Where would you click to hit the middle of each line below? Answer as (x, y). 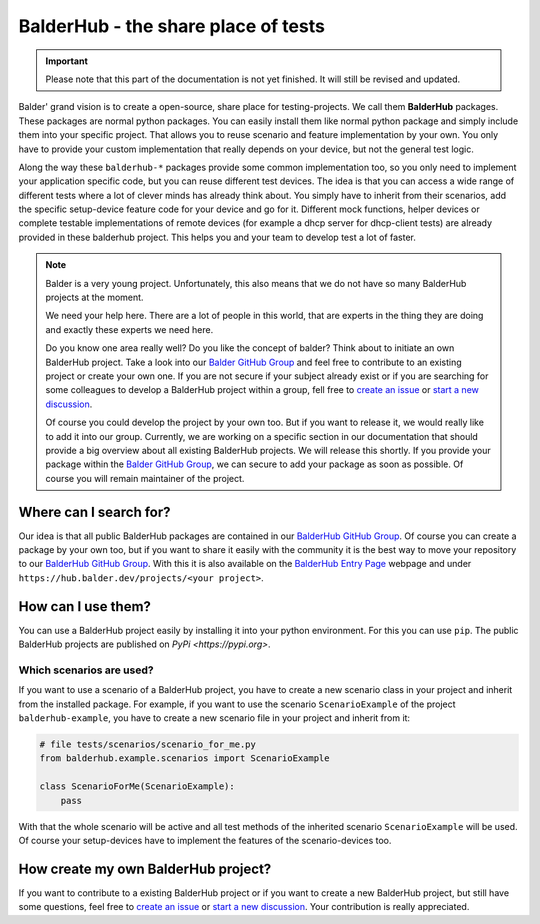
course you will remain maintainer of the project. (145, 478)
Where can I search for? (94, 511)
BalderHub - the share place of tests (171, 26)
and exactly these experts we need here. (129, 329)
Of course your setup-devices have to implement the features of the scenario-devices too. (205, 840)
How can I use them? (85, 606)
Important (67, 61)
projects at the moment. (94, 297)
